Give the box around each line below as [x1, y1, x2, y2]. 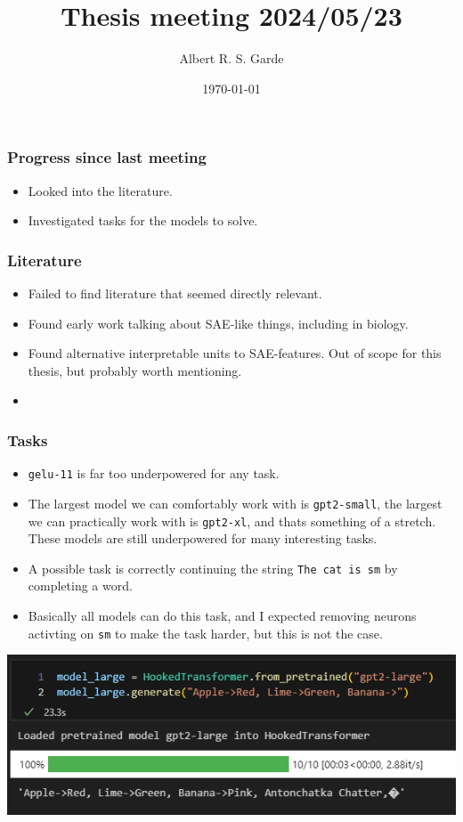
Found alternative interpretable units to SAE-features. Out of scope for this [28, 344, 442, 362]
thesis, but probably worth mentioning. [28, 361, 242, 379]
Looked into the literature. [28, 181, 173, 199]
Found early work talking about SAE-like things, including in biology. [28, 313, 409, 332]
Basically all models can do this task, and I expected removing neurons [28, 606, 417, 625]
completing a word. [28, 576, 133, 595]
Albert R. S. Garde [179, 49, 284, 68]
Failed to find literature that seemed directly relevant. [28, 284, 322, 303]
